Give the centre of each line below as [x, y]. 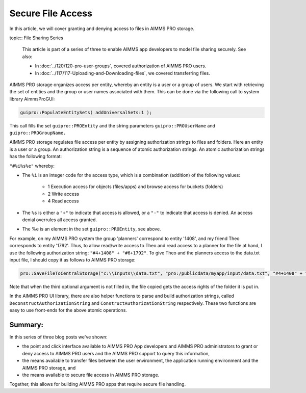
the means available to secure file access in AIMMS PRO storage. [91, 375]
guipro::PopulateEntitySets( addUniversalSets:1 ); [86, 112]
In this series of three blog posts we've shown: [58, 337]
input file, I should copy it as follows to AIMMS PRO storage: [72, 259]
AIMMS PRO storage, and [49, 368]
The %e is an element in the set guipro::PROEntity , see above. [92, 229]
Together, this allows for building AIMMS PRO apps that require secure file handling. [98, 384]
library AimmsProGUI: [32, 99]
